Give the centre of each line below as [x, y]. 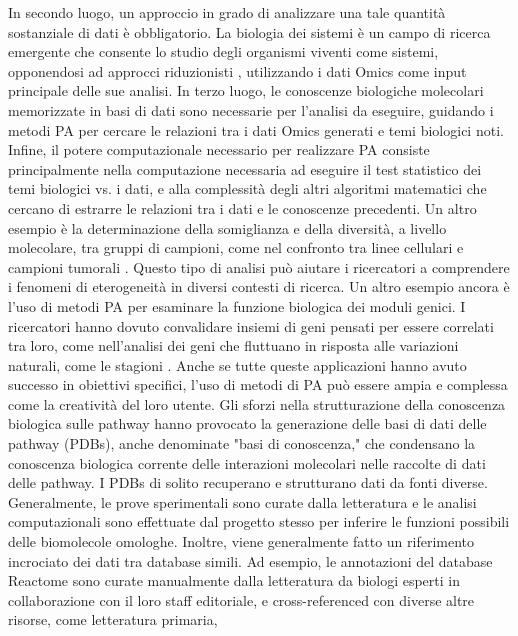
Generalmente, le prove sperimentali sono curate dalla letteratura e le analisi [242, 501]
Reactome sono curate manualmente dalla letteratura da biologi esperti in [234, 580]
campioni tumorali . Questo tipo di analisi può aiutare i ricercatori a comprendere [259, 266]
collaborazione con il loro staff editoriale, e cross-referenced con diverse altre [241, 599]
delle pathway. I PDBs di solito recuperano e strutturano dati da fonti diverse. [248, 482]
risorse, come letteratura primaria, [113, 619]
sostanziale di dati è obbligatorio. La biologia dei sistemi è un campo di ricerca [249, 31]
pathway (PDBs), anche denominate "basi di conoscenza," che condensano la [242, 443]
